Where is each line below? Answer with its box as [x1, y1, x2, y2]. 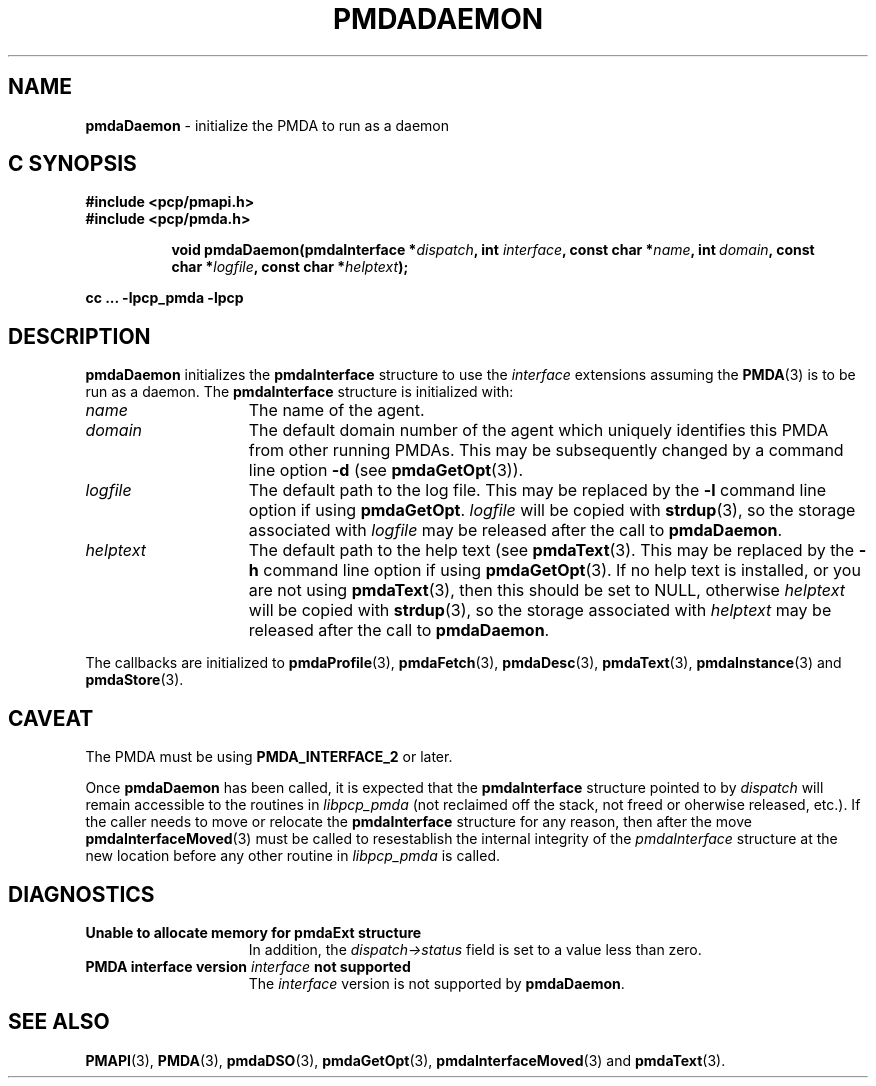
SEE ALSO [8, 1009, 110, 1035]
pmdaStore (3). [85, 671, 184, 689]
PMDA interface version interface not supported [85, 957, 411, 975]
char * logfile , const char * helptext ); [171, 258, 409, 276]
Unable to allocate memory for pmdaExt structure [85, 923, 422, 941]
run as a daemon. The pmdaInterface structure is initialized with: [85, 383, 514, 401]
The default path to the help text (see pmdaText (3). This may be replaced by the [248, 540, 855, 561]
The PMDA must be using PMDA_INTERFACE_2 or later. [85, 748, 453, 766]
